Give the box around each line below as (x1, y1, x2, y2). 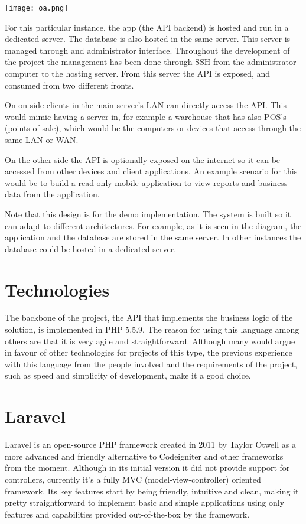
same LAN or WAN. (5, 134, 79, 145)
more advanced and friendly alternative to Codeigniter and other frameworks (5, 450, 284, 462)
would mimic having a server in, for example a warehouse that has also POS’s (5, 110, 287, 122)
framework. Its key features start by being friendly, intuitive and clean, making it (5, 484, 299, 497)
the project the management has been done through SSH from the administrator (5, 56, 297, 68)
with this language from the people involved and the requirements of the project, (5, 357, 297, 370)
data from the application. (5, 188, 100, 200)
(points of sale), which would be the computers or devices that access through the (5, 122, 301, 134)
